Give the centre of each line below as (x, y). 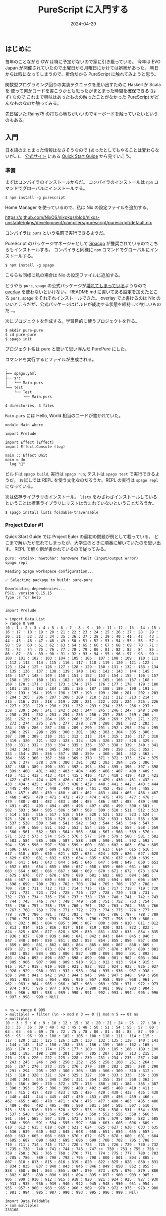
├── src (13, 378)
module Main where (24, 425)
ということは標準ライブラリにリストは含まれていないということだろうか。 (81, 503)
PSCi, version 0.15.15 (28, 593)
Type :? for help (23, 597)
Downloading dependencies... (35, 589)
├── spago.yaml (21, 374)
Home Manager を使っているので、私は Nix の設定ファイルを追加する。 (78, 207)
